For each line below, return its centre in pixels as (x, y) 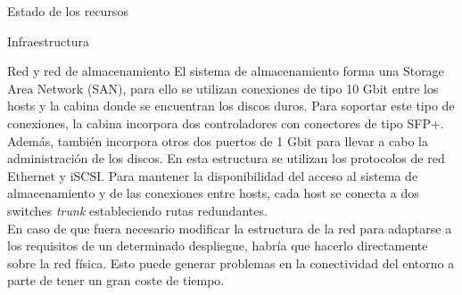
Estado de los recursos (68, 11)
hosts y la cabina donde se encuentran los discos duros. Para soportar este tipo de (231, 106)
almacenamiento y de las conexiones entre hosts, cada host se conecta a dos (213, 193)
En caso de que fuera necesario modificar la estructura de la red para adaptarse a (230, 228)
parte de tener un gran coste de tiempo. (116, 280)
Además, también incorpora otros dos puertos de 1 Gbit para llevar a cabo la (218, 140)
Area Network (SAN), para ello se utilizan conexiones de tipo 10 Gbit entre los (223, 88)
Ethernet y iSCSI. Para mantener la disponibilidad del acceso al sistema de (213, 175)
